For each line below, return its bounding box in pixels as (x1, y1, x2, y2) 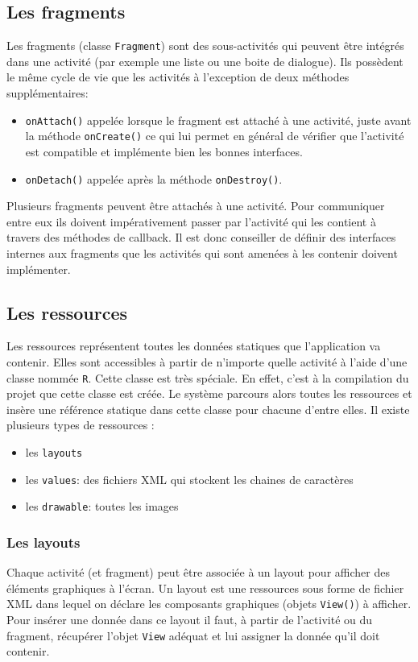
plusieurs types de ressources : (6, 416, 155, 433)
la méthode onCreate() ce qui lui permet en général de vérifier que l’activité (25, 127, 404, 144)
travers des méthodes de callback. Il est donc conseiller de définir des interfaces (6, 229, 396, 246)
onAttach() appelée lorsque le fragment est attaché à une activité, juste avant (25, 111, 412, 128)
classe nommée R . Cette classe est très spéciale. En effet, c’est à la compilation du (6, 369, 409, 386)
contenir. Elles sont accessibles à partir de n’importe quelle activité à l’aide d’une (6, 353, 408, 370)
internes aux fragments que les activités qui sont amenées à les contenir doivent (6, 244, 398, 261)
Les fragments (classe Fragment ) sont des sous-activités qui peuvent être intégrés (6, 37, 404, 54)
